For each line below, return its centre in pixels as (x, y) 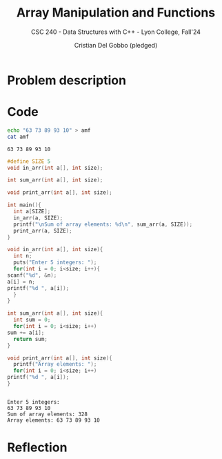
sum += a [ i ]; (26, 333)
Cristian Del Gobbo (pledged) (116, 45)
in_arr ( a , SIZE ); (38, 218)
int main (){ (24, 205)
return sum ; (31, 339)
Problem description (67, 80)
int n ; (23, 256)
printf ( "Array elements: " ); (55, 364)
